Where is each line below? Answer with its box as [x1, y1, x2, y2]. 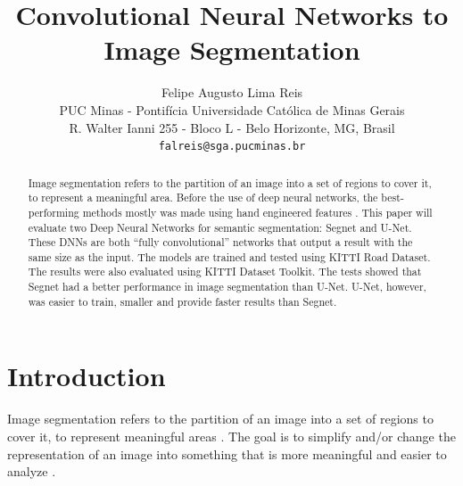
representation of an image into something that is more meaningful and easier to [7, 444, 447, 463]
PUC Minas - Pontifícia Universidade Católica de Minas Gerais [59, 100, 405, 119]
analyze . [7, 462, 56, 481]
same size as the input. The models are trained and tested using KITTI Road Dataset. [28, 249, 431, 264]
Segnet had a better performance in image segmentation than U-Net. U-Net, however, [28, 279, 426, 294]
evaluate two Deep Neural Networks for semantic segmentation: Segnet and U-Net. [28, 219, 412, 235]
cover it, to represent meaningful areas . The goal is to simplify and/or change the [7, 426, 456, 445]
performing [28, 204, 79, 219]
